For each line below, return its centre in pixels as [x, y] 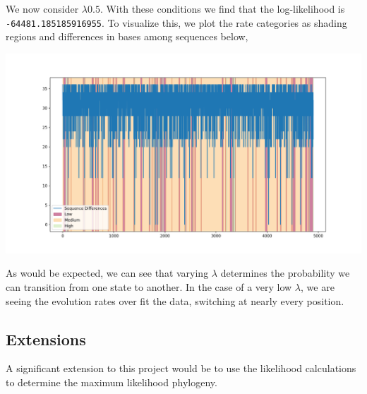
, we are [318, 287]
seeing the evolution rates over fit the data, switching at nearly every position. [175, 300]
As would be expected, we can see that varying [107, 273]
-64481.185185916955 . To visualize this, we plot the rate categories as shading [176, 22]
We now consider [42, 8]
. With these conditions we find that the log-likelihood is [222, 8]
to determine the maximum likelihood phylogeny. [112, 382]
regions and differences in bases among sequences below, [127, 36]
